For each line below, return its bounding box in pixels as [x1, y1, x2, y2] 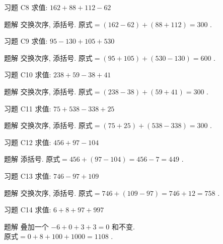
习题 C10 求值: [4, 69, 51, 80]
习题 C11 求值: [4, 103, 51, 113]
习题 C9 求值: [4, 36, 48, 46]
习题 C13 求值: [4, 170, 51, 181]
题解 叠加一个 [4, 221, 49, 231]
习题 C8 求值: [4, 2, 48, 12]
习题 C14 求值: [4, 204, 51, 215]
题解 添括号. [4, 154, 44, 164]
